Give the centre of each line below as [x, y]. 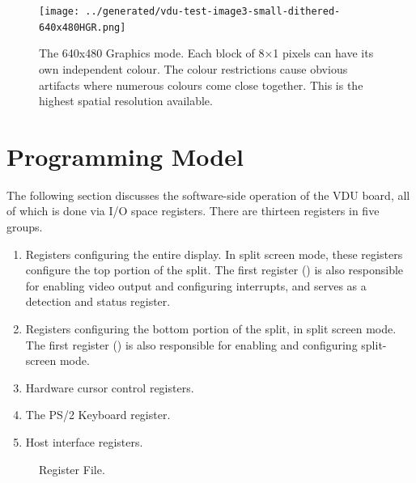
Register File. [72, 469]
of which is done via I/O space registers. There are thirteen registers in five [193, 211]
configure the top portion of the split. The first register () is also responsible [214, 270]
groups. [25, 227]
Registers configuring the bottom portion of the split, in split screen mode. [211, 328]
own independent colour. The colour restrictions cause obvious [193, 68]
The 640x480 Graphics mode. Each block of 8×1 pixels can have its [206, 53]
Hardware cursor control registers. [110, 387]
